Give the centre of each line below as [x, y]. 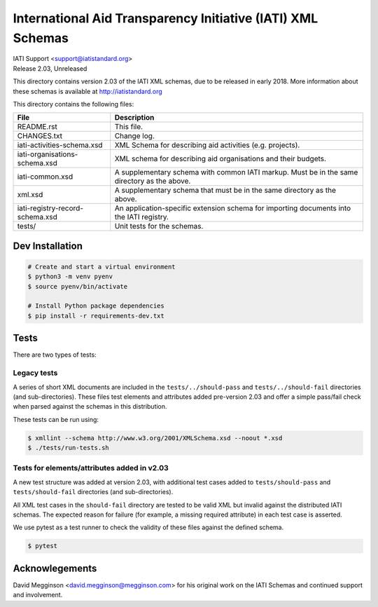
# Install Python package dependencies [96, 306]
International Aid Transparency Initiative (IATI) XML [166, 18]
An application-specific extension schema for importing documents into [233, 208]
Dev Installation [48, 246]
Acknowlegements [55, 568]
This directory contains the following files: [73, 104]
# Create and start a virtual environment [101, 267]
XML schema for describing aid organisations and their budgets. [220, 159]
